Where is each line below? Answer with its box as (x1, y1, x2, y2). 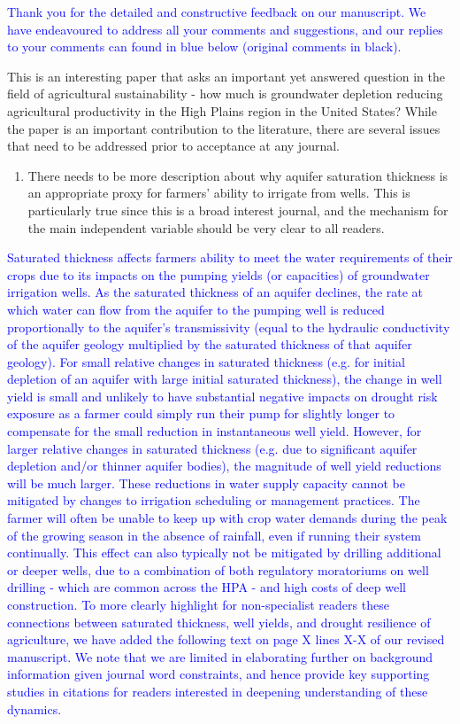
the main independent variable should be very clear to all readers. (27, 218, 385, 237)
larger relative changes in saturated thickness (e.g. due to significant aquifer (7, 439, 418, 457)
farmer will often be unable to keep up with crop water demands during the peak (7, 509, 448, 527)
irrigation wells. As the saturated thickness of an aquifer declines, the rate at (7, 283, 424, 301)
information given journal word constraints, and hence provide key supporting (7, 665, 430, 683)
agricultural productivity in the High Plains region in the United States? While (7, 101, 437, 120)
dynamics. (7, 699, 62, 718)
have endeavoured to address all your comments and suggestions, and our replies (7, 19, 443, 38)
